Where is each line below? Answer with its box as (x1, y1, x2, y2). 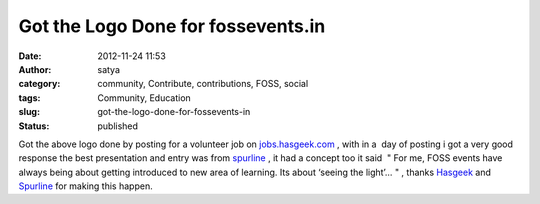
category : (18, 78, 61, 90)
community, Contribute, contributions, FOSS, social (97, 78, 309, 90)
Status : (18, 120, 50, 132)
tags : (18, 91, 41, 104)
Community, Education (97, 91, 192, 104)
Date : (18, 50, 42, 62)
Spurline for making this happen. (18, 180, 154, 192)
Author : (18, 63, 52, 75)
